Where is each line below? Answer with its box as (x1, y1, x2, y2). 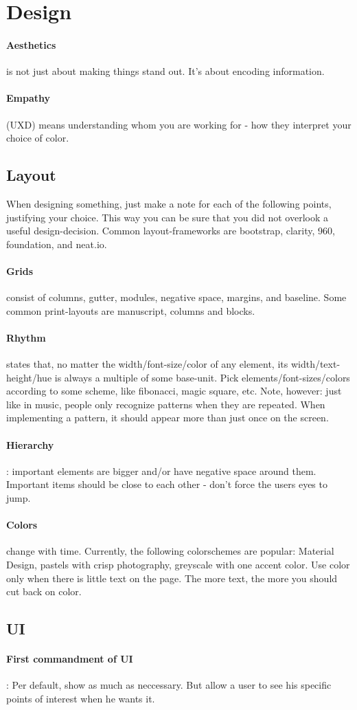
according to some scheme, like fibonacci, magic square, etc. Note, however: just (6, 384, 342, 398)
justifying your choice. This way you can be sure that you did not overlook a (6, 210, 328, 224)
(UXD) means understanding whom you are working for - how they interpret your (6, 117, 352, 131)
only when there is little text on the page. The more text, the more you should (6, 570, 338, 585)
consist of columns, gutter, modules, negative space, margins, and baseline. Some (6, 290, 347, 304)
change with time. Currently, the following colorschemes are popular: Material (6, 544, 334, 558)
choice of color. (6, 131, 69, 145)
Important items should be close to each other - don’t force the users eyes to (6, 477, 327, 491)
